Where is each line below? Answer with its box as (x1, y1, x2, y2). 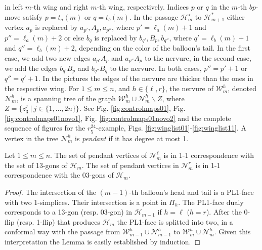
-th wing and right (31, 2, 89, 12)
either (227, 11, 245, 22)
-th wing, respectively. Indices (97, 2, 189, 12)
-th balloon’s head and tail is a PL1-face (129, 186, 254, 197)
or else (64, 32, 84, 43)
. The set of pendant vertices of (50, 150, 147, 160)
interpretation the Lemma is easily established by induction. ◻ (5, 236, 201, 246)
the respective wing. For (5, 83, 79, 94)
